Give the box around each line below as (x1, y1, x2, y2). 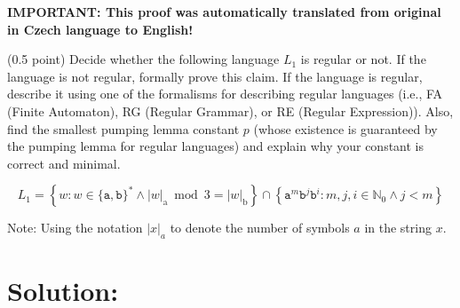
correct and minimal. (7, 154, 121, 172)
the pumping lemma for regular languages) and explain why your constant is (7, 137, 424, 155)
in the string (364, 218, 432, 237)
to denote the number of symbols (170, 218, 350, 237)
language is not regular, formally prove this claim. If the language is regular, (7, 67, 423, 85)
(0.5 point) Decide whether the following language (7, 50, 280, 68)
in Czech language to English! (7, 20, 194, 38)
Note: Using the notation (7, 218, 143, 237)
